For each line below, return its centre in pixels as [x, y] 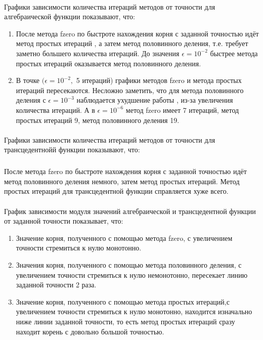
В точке [28, 80]
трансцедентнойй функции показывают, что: [72, 150]
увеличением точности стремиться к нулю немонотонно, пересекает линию [132, 274]
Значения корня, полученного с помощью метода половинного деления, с [129, 265]
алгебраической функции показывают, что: [70, 16]
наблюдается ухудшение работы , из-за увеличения [155, 100]
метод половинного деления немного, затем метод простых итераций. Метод [122, 181]
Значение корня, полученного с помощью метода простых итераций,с [123, 301]
